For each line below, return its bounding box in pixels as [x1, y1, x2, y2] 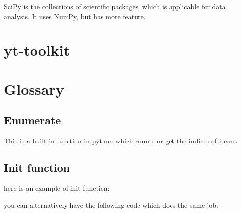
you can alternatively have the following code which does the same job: [4, 199, 218, 210]
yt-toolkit [4, 40, 70, 60]
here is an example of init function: [4, 182, 110, 193]
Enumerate [4, 112, 61, 128]
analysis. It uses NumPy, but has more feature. [4, 11, 146, 21]
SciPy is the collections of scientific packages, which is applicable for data [4, 1, 226, 11]
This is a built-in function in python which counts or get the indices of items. [4, 136, 238, 146]
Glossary [4, 78, 64, 99]
